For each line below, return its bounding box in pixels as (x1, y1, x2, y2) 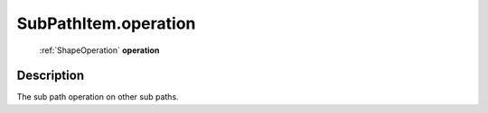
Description (16, 68, 85, 83)
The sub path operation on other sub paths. (16, 91, 180, 102)
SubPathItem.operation (16, 13, 196, 33)
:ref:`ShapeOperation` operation (39, 45, 160, 56)
